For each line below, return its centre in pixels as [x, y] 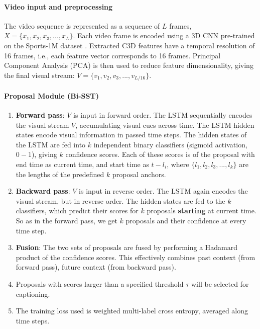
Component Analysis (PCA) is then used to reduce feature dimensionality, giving [129, 65]
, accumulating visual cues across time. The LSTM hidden [165, 125]
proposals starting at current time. [202, 211]
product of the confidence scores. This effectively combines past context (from [136, 257]
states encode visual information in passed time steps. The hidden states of [131, 135]
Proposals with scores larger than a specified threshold [100, 283]
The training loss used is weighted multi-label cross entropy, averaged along [132, 311]
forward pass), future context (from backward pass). [96, 267]
